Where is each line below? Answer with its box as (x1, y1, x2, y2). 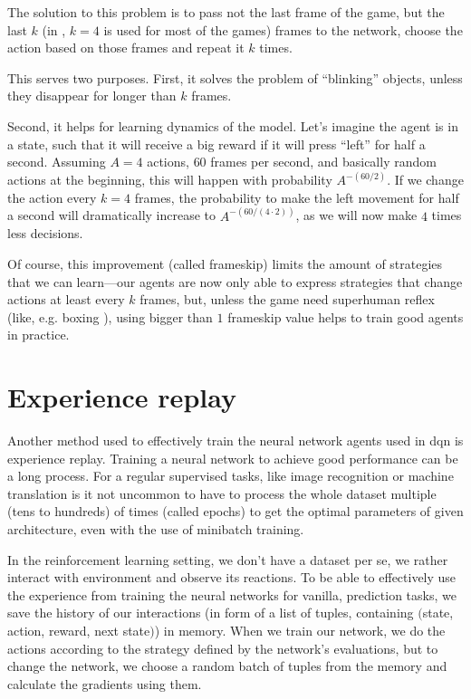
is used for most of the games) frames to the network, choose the (103, 20, 463, 39)
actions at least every (7, 290, 125, 309)
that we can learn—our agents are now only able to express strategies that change (7, 272, 463, 291)
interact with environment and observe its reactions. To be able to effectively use (7, 568, 457, 587)
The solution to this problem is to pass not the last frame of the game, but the (7, 3, 445, 21)
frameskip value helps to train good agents (227, 307, 464, 326)
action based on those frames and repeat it (7, 38, 245, 57)
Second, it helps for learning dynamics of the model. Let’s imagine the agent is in (7, 116, 458, 135)
